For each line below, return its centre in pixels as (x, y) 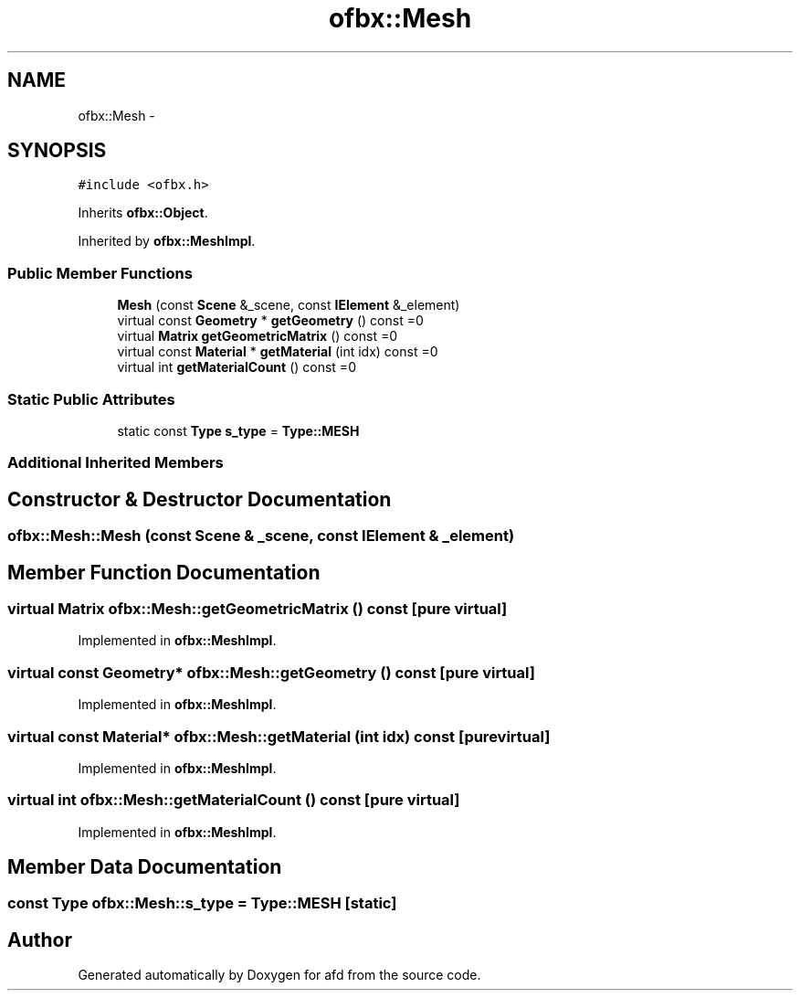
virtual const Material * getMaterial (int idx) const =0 (278, 352)
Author (40, 940)
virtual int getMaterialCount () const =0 (237, 367)
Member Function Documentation (164, 572)
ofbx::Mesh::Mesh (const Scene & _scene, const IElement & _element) (261, 536)
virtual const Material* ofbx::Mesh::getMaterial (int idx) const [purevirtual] (279, 736)
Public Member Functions (100, 273)
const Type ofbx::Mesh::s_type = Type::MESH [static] (202, 903)
